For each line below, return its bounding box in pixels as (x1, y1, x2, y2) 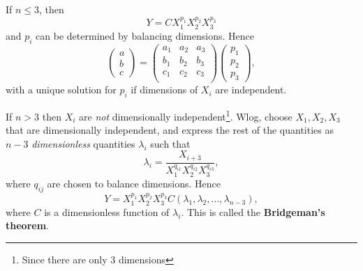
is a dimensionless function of (44, 204, 170, 219)
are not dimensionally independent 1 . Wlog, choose (79, 107, 292, 123)
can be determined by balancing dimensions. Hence (36, 28, 254, 42)
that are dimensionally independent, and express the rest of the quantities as (6, 123, 334, 137)
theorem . (6, 218, 49, 233)
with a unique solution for (6, 82, 117, 97)
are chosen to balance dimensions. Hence (47, 176, 221, 190)
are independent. (215, 82, 287, 97)
